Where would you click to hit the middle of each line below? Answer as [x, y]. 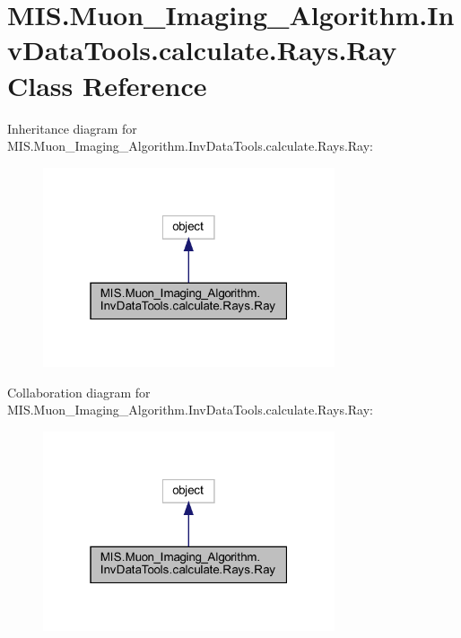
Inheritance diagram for [72, 128]
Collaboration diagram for [79, 392]
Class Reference [107, 85]
